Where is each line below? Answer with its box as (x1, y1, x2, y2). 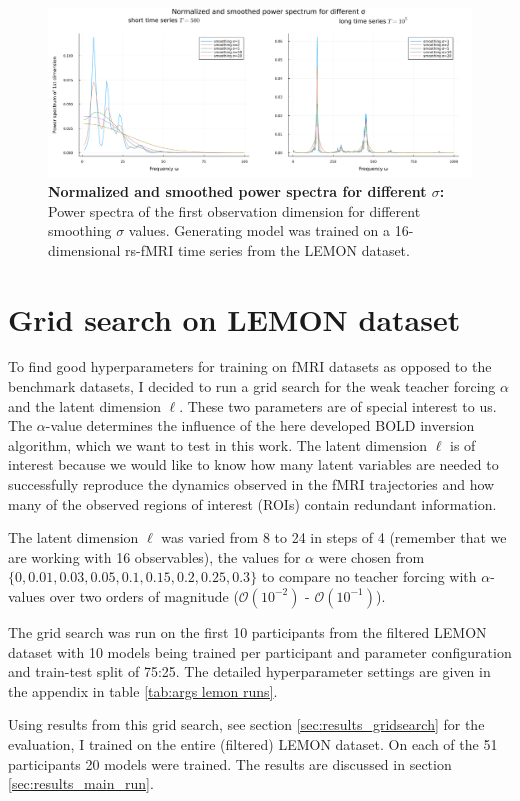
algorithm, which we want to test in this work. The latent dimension (8, 434, 428, 455)
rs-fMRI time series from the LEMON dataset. (125, 239, 410, 260)
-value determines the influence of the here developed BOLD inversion (45, 415, 475, 436)
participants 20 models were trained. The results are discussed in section (8, 753, 452, 774)
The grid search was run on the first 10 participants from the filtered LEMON (8, 621, 487, 642)
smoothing (48, 220, 112, 241)
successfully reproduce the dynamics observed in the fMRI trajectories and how (8, 474, 495, 494)
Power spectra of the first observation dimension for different (48, 200, 421, 221)
